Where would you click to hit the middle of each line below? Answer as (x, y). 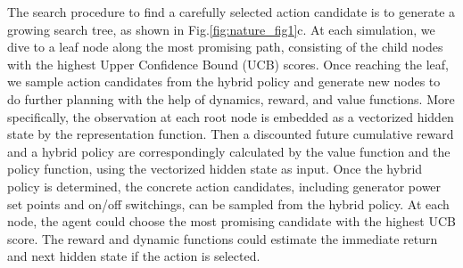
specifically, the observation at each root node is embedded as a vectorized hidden (231, 116)
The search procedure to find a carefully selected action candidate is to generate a (231, 12)
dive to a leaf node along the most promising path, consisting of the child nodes (225, 47)
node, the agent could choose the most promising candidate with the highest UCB (231, 221)
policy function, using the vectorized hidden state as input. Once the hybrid (215, 169)
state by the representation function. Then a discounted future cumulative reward (231, 134)
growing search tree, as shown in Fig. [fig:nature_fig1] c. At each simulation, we (221, 29)
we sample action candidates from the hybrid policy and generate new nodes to (224, 81)
